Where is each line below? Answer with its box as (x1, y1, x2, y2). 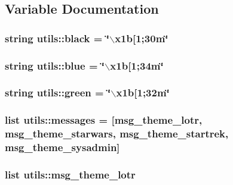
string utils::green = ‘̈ (5, 85, 111, 100)
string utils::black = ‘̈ (5, 30, 109, 45)
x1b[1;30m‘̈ (115, 30, 168, 45)
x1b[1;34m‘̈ (110, 58, 164, 73)
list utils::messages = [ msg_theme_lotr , (5, 112, 203, 127)
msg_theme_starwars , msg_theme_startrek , (5, 126, 229, 141)
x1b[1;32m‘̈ (116, 85, 170, 100)
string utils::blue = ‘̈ (5, 58, 105, 73)
